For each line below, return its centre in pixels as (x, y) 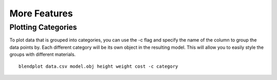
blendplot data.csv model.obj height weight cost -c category (98, 66)
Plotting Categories (43, 27)
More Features (41, 13)
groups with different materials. (43, 54)
